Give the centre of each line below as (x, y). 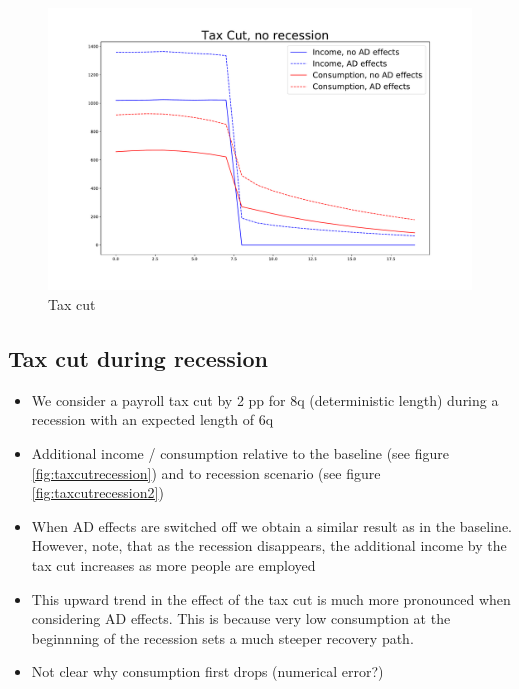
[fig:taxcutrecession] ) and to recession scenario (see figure (206, 472)
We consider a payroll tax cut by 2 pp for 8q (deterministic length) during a (265, 399)
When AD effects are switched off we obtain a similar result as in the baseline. (271, 525)
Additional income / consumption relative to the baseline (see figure (240, 452)
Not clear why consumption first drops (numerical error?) (207, 671)
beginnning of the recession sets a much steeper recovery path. (222, 637)
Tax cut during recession (138, 357)
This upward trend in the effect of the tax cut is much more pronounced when (271, 598)
